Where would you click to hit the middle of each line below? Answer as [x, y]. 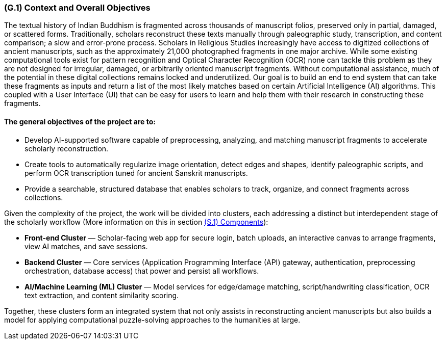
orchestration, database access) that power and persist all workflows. [142, 271]
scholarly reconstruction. [67, 148]
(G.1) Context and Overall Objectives [77, 8]
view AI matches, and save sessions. [86, 246]
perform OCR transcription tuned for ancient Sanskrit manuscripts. [136, 173]
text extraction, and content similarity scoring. [102, 295]
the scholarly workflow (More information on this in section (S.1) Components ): [136, 222]
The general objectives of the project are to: [80, 121]
